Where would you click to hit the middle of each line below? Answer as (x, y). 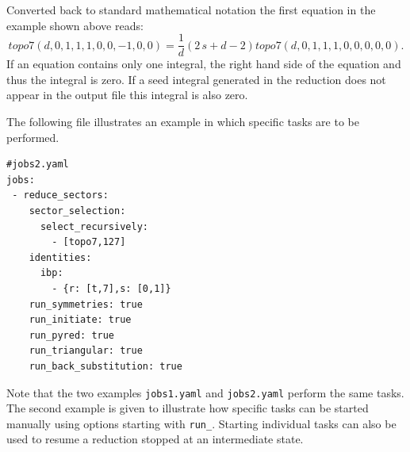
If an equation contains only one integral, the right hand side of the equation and (204, 64)
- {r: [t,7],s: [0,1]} (111, 288)
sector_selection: (77, 211)
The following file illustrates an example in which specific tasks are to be (183, 122)
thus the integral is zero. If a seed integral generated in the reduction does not (196, 79)
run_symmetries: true (86, 304)
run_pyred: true (72, 335)
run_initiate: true (80, 320)
